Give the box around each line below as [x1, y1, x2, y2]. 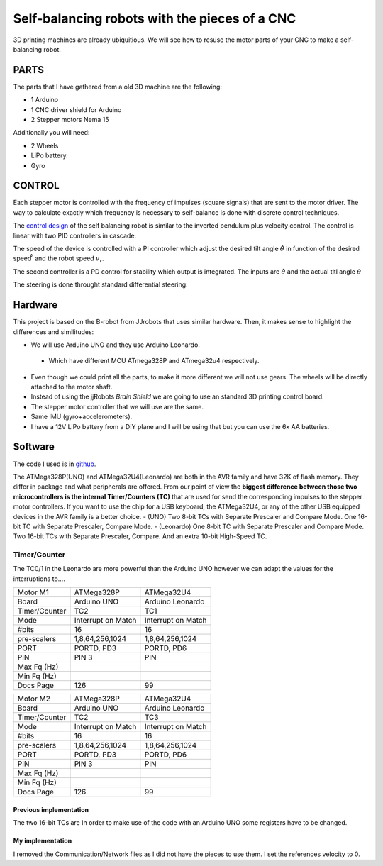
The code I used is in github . [13, 460, 96, 468]
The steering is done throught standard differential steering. [13, 280, 188, 289]
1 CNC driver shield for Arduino [30, 105, 122, 113]
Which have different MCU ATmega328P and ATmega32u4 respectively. [48, 357, 260, 365]
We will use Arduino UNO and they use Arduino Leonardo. [30, 340, 200, 349]
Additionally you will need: [13, 128, 90, 137]
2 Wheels [30, 141, 59, 150]
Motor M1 [17, 587, 49, 597]
